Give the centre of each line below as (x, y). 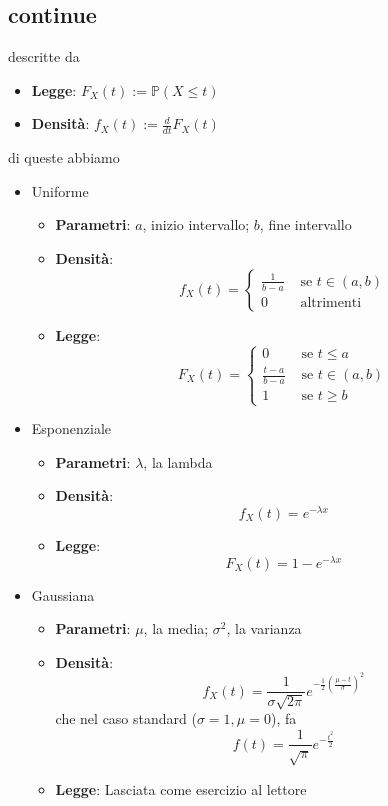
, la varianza (264, 628)
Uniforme (60, 190)
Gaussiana (63, 594)
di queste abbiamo (64, 157)
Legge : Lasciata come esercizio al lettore (181, 788)
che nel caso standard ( (126, 718)
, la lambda (178, 461)
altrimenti (331, 302)
